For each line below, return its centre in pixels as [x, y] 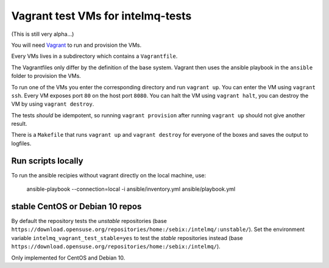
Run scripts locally [47, 161]
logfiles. [21, 143]
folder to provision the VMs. [46, 76]
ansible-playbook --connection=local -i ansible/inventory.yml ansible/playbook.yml [131, 189]
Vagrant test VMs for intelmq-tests [101, 16]
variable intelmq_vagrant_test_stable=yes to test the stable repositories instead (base [127, 238]
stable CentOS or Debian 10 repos [76, 206]
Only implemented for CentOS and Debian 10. [68, 258]
